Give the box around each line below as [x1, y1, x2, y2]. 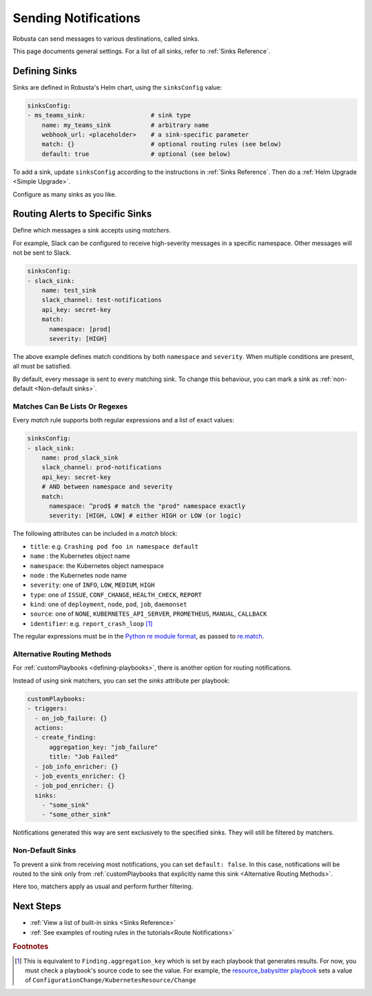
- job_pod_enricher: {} [34, 782, 115, 790]
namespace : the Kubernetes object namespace [30, 561, 165, 569]
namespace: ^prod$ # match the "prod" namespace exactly [49, 502, 246, 510]
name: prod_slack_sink [41, 454, 118, 462]
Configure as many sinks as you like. [12, 190, 117, 198]
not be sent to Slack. [12, 248, 72, 257]
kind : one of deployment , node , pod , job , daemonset [30, 600, 187, 609]
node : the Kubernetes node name [30, 571, 127, 579]
